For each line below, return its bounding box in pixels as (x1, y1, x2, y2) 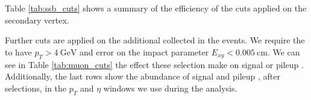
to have (5, 45, 32, 58)
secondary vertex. (5, 13, 69, 26)
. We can (267, 45, 300, 58)
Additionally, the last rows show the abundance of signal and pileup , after (5, 70, 280, 83)
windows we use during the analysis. (103, 81, 237, 94)
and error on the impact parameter (80, 45, 209, 58)
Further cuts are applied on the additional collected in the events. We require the (5, 34, 305, 46)
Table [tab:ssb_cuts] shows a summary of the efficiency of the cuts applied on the (5, 2, 307, 14)
